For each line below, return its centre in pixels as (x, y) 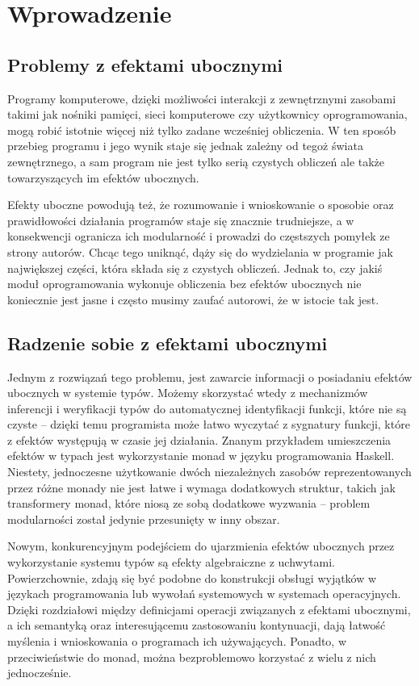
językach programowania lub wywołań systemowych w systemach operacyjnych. (204, 594)
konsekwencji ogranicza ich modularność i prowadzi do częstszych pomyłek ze (199, 236)
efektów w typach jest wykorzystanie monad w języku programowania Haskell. (201, 456)
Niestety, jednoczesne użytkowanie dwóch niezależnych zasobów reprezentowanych (209, 472)
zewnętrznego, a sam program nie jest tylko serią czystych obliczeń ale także (196, 161)
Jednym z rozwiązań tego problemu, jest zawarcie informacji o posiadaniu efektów (210, 376)
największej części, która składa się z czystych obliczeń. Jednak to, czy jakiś (195, 268)
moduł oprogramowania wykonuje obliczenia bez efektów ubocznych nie (184, 284)
